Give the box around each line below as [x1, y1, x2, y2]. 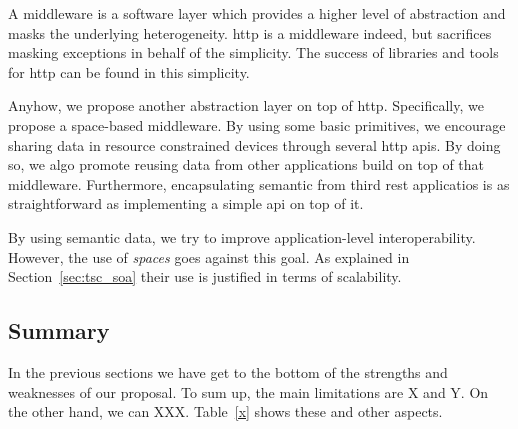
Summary [8, 315, 110, 346]
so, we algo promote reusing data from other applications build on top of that [8, 154, 485, 175]
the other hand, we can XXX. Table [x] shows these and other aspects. [8, 401, 443, 422]
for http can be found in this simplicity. [8, 61, 250, 82]
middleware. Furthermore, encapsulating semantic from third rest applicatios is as [8, 173, 510, 194]
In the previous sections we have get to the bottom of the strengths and [8, 361, 448, 382]
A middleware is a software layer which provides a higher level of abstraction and [8, 3, 506, 23]
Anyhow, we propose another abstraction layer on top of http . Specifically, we [8, 95, 484, 116]
